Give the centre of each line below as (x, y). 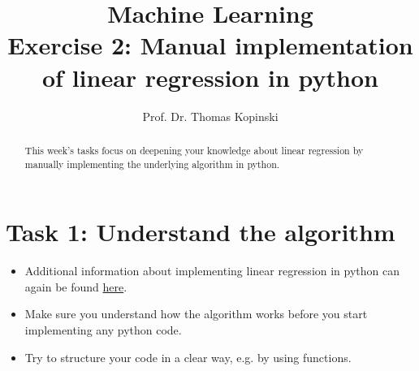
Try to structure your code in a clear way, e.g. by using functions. (188, 357)
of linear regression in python (210, 77)
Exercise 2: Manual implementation (210, 45)
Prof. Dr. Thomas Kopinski (210, 116)
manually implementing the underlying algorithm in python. (152, 164)
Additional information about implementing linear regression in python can (212, 271)
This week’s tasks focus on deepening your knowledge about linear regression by (194, 150)
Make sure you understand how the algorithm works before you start (196, 314)
